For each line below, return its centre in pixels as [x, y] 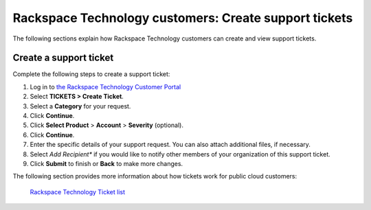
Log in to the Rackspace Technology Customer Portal [105, 86]
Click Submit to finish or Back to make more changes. [106, 163]
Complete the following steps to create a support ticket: [91, 74]
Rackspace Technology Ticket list [77, 191]
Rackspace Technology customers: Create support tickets [183, 18]
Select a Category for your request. [80, 106]
